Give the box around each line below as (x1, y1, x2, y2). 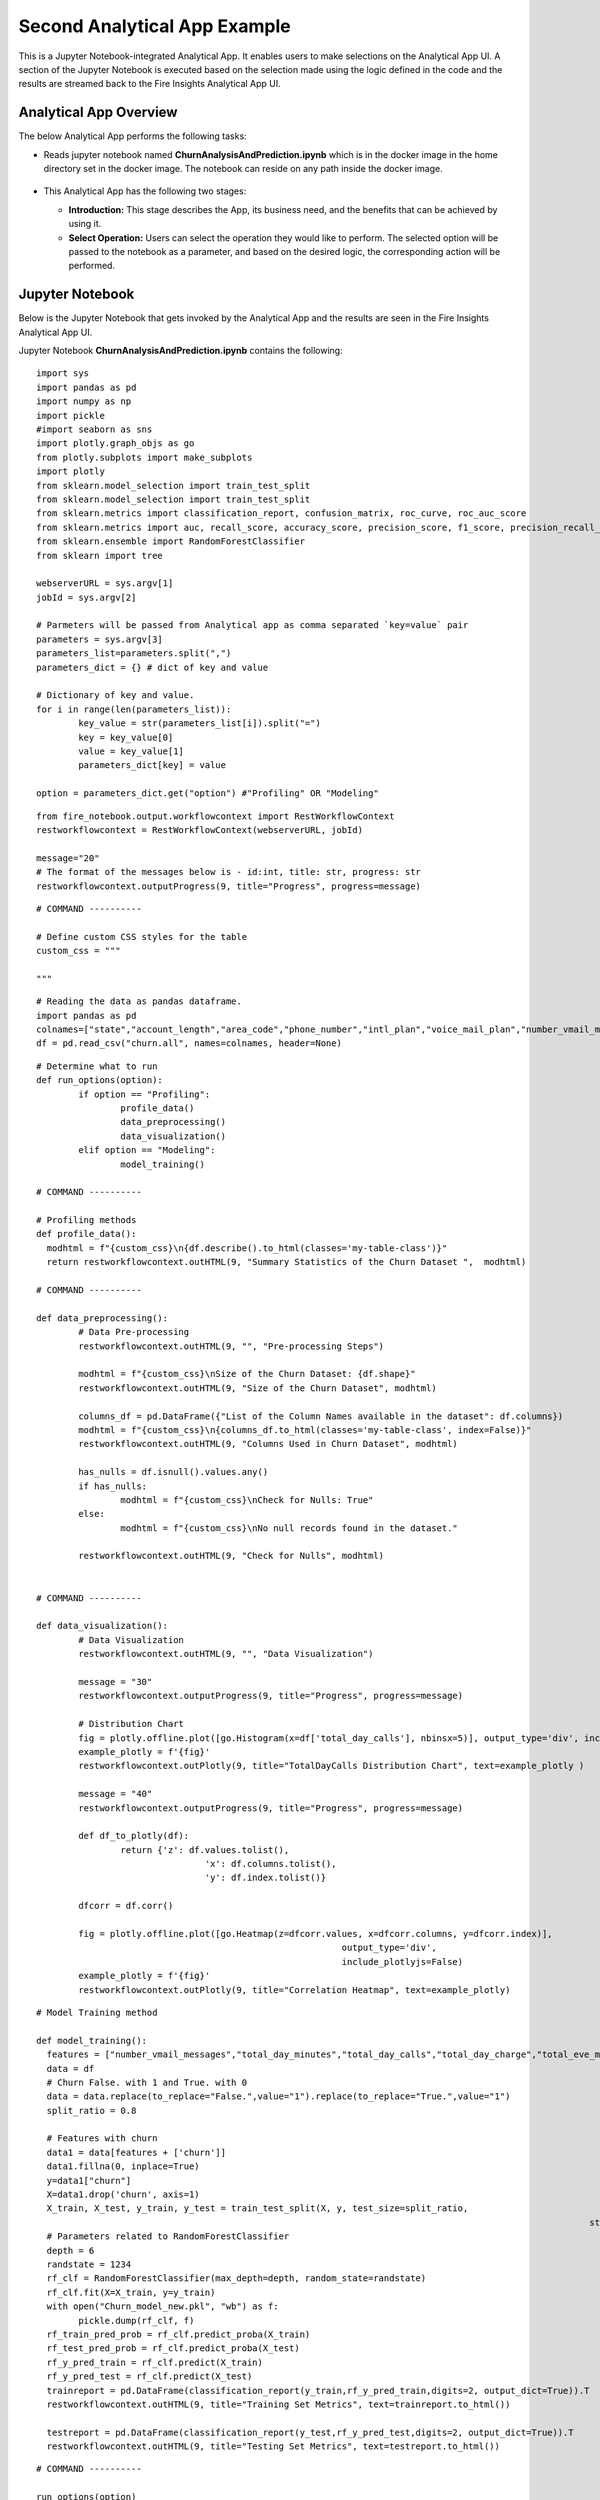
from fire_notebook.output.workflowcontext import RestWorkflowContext (36, 810, 395, 822)
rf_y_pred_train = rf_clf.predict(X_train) (46, 2356, 264, 2368)
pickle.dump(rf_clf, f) (78, 2315, 195, 2326)
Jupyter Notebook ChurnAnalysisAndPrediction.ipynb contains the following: (18, 345, 344, 357)
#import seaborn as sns (36, 424, 153, 435)
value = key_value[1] (78, 745, 185, 757)
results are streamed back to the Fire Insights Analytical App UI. (18, 78, 282, 90)
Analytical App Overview (18, 104, 178, 121)
